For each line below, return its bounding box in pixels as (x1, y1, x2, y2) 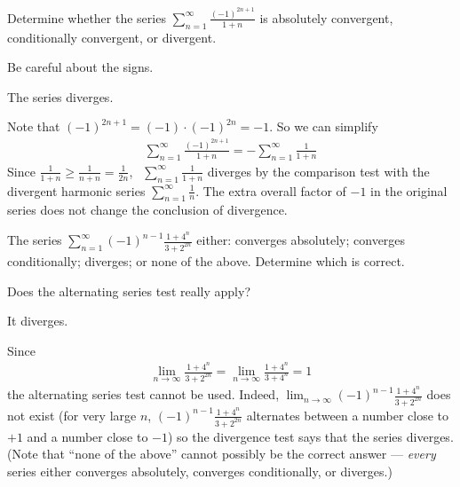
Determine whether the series (7, 8, 166, 27)
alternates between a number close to (246, 405, 448, 424)
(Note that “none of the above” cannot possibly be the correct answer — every (7, 444, 436, 463)
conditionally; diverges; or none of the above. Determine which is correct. (7, 251, 405, 270)
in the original (370, 181, 448, 200)
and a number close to (27, 427, 148, 445)
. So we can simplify (269, 117, 378, 136)
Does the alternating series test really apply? (7, 281, 250, 300)
